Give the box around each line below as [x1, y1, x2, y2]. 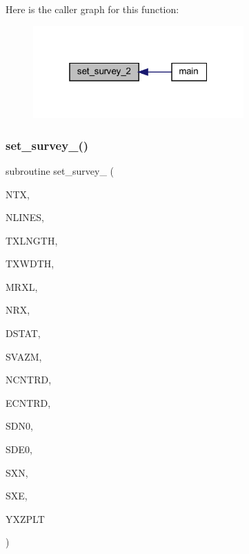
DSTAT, [6, 326, 41, 341]
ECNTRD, [6, 395, 51, 410]
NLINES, [6, 210, 45, 225]
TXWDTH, [6, 256, 54, 271]
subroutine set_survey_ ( [6, 163, 114, 178]
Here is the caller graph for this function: [6, 2, 179, 16]
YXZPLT [6, 511, 45, 526]
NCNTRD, [6, 372, 52, 387]
